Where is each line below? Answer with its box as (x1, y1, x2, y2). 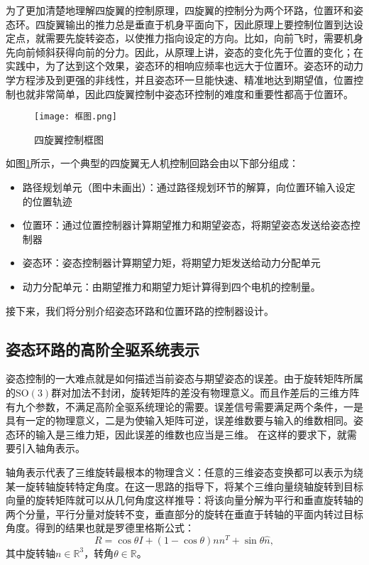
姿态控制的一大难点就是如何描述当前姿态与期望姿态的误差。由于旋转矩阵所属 (6, 371, 363, 386)
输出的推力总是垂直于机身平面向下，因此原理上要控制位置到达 (65, 16, 353, 31)
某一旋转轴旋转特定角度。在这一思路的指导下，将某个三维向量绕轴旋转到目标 (6, 478, 363, 493)
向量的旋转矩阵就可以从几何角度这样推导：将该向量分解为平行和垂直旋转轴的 (6, 493, 363, 507)
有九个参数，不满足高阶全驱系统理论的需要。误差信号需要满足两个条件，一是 (6, 399, 363, 414)
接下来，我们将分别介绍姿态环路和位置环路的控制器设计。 (6, 303, 274, 318)
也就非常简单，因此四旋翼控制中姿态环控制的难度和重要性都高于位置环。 (15, 86, 353, 101)
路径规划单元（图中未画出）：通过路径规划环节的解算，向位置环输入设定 (22, 180, 356, 194)
